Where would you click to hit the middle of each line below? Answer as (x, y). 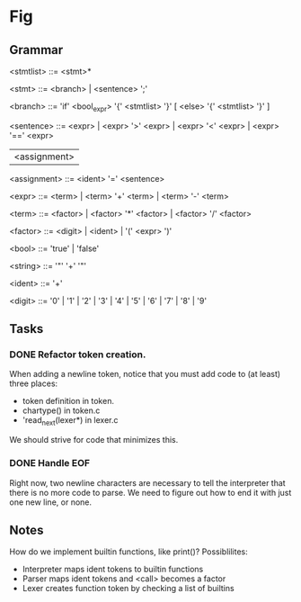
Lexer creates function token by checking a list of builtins (128, 589)
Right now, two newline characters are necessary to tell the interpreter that (147, 482)
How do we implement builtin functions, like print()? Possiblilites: (129, 552)
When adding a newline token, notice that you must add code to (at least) (145, 374)
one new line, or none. (51, 502)
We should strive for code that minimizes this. (94, 440)
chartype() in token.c (61, 410)
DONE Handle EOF (50, 463)
